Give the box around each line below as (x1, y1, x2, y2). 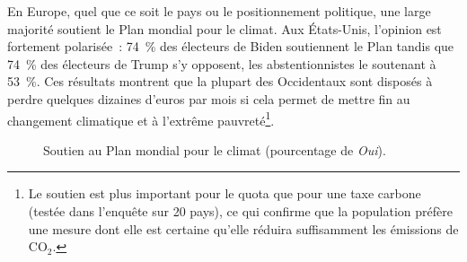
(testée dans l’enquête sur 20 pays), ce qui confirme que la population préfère (28, 202, 453, 220)
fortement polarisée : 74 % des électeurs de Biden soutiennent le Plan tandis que (7, 37, 454, 56)
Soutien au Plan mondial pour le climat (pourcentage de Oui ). (43, 140, 386, 159)
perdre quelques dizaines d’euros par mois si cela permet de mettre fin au (7, 89, 410, 108)
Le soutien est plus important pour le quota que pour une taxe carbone (28, 184, 421, 203)
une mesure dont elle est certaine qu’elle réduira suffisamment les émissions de (28, 219, 459, 238)
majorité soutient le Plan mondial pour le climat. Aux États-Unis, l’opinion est (7, 19, 442, 38)
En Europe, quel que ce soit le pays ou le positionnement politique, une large (7, 2, 431, 20)
